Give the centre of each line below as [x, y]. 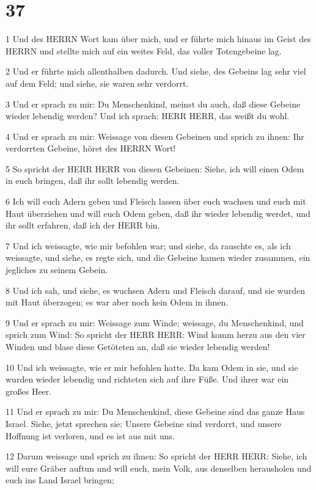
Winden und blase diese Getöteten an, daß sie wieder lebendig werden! [138, 346]
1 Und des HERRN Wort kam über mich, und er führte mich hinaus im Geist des [158, 39]
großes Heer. [29, 391]
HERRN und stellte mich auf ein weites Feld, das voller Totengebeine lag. [144, 50]
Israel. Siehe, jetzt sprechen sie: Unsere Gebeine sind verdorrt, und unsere [144, 423]
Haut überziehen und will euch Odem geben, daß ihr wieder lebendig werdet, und [158, 213]
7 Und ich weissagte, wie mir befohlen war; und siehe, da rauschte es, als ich [148, 245]
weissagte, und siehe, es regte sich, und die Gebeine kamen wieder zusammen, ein [158, 258]
